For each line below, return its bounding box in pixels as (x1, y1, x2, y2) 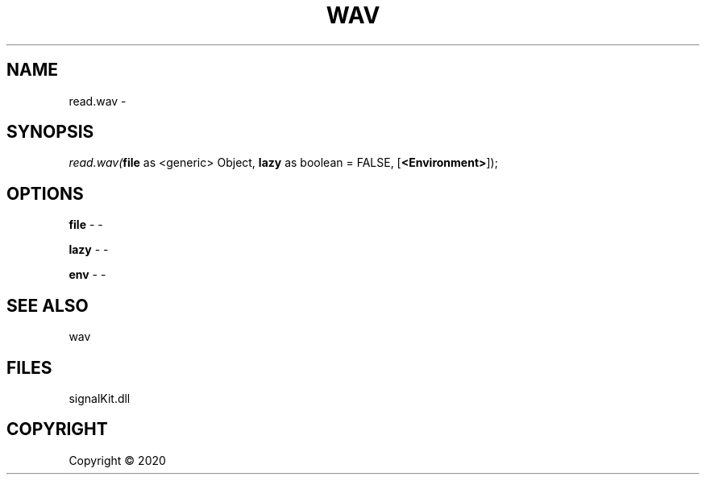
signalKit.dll (69, 391, 131, 405)
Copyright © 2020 (69, 453, 166, 467)
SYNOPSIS (6, 122, 94, 143)
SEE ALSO (6, 295, 89, 316)
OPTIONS (6, 183, 84, 204)
